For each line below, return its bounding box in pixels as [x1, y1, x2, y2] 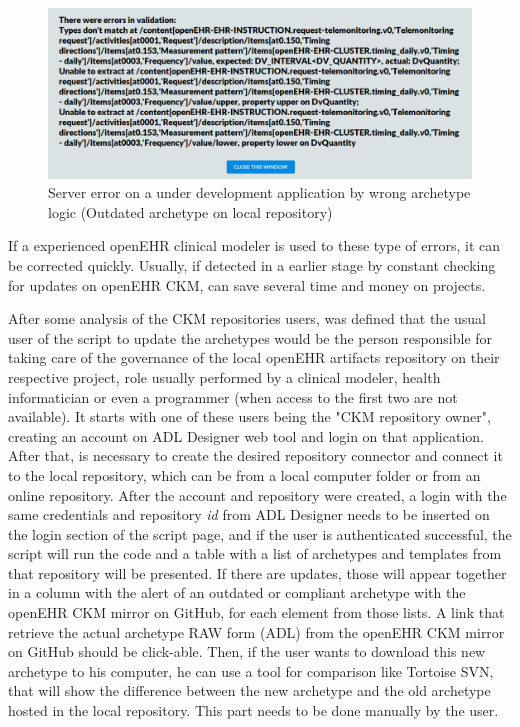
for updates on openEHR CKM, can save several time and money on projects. [8, 274, 486, 295]
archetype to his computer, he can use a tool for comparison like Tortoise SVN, [8, 660, 494, 681]
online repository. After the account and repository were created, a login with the [8, 484, 507, 505]
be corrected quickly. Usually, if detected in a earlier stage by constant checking [8, 254, 496, 275]
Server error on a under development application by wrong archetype [48, 182, 471, 203]
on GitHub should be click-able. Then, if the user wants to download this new [8, 641, 486, 662]
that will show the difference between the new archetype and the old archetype [8, 680, 491, 701]
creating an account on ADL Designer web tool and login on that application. [8, 425, 484, 446]
